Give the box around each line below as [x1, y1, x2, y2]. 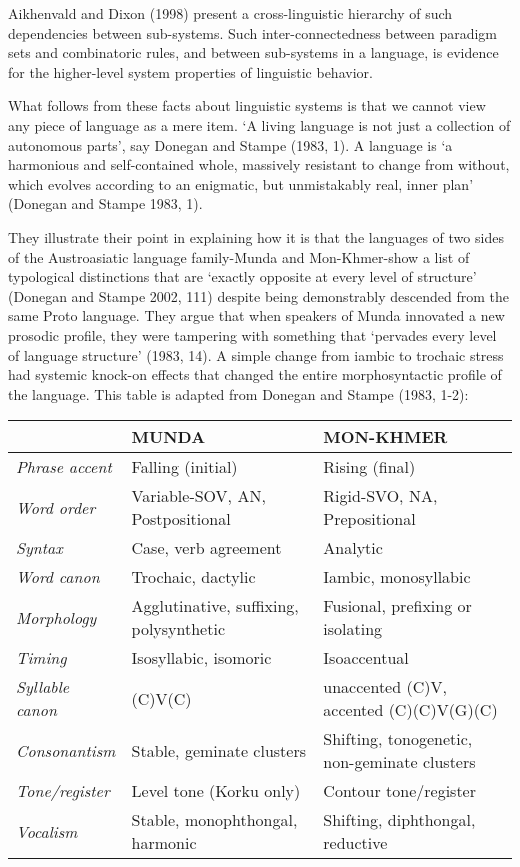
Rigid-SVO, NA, [323, 484, 438, 508]
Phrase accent [16, 455, 112, 479]
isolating [323, 617, 383, 641]
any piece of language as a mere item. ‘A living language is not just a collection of [8, 114, 511, 135]
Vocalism [16, 819, 78, 843]
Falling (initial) [131, 455, 238, 479]
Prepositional [323, 507, 416, 531]
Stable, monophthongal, [131, 808, 298, 832]
